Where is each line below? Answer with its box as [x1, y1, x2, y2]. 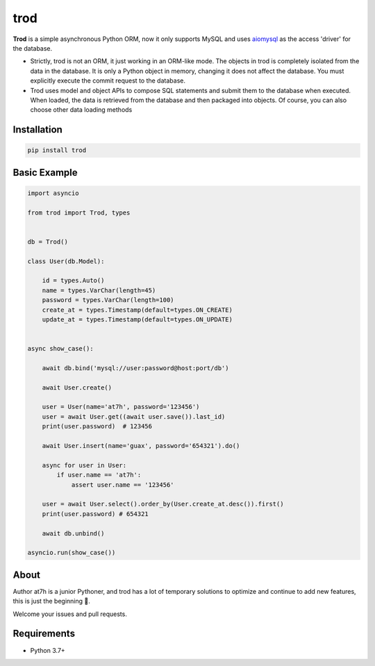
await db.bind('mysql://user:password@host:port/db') [42, 364, 229, 372]
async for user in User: [42, 461, 127, 469]
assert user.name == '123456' [71, 481, 174, 489]
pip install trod [27, 147, 87, 154]
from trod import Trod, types [27, 208, 131, 217]
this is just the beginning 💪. [12, 597, 90, 606]
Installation [12, 124, 62, 135]
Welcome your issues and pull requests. [12, 610, 128, 618]
